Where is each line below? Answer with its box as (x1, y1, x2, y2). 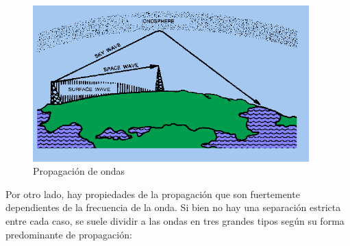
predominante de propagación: (5, 227, 132, 241)
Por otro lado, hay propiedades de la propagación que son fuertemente (5, 186, 300, 201)
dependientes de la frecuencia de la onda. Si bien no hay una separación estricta (5, 200, 341, 214)
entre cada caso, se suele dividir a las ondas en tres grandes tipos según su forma (5, 213, 345, 227)
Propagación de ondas (33, 164, 125, 178)
